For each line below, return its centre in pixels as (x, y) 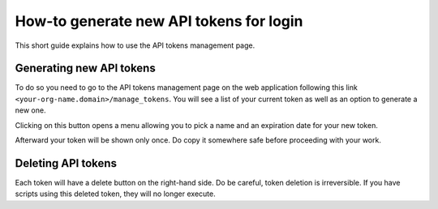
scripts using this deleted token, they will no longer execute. (115, 194)
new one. (30, 110)
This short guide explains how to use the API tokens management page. (135, 45)
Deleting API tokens (66, 163)
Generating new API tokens (85, 68)
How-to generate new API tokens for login (159, 21)
